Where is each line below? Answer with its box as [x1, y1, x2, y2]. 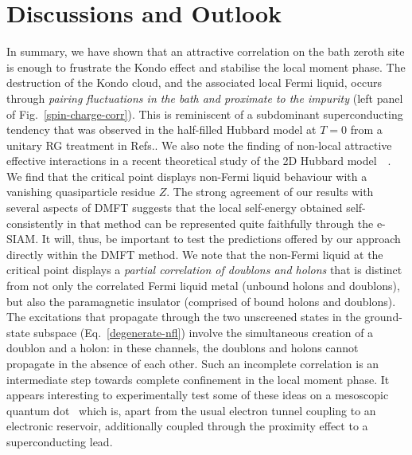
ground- [364, 308, 402, 325]
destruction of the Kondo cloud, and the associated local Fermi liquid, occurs [6, 74, 382, 91]
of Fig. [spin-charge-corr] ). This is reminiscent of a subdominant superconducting [6, 105, 403, 122]
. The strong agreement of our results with [166, 183, 374, 200]
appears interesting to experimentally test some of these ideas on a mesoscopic [6, 386, 389, 403]
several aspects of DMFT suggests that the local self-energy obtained [6, 199, 343, 216]
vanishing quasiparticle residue [6, 183, 155, 200]
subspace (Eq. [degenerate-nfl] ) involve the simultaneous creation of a [33, 324, 374, 340]
